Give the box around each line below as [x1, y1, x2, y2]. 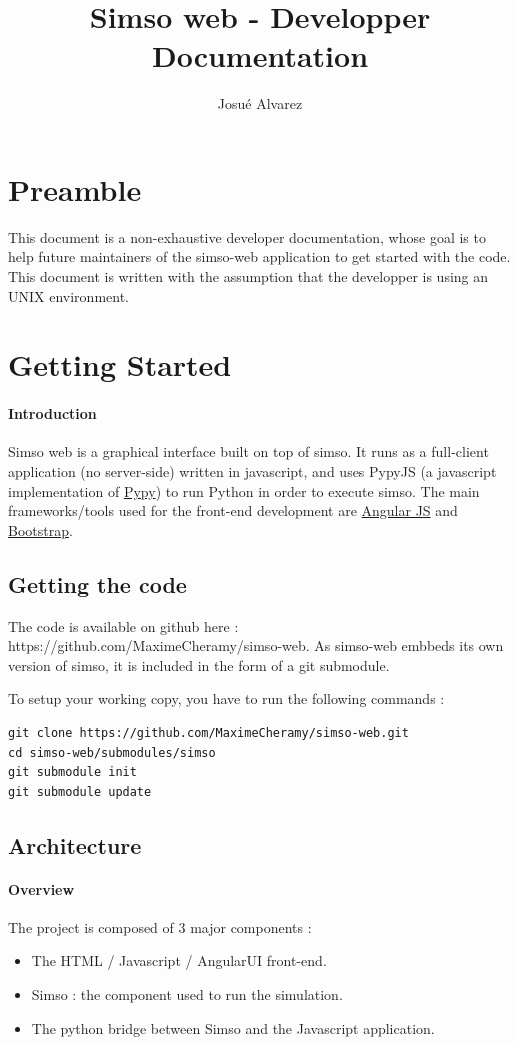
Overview [8, 878, 75, 899]
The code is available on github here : [8, 615, 239, 636]
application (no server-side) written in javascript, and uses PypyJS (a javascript [8, 460, 497, 481]
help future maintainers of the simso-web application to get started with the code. [8, 246, 511, 267]
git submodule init [8, 765, 137, 780]
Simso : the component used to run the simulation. [31, 984, 343, 1005]
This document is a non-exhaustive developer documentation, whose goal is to [8, 226, 486, 247]
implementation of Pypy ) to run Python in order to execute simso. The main [8, 480, 480, 501]
